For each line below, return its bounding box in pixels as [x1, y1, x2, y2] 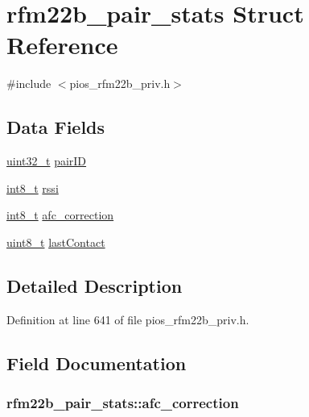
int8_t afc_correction [6, 206, 114, 223]
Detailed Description [6, 273, 183, 298]
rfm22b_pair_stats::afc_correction [6, 392, 239, 412]
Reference [6, 28, 118, 61]
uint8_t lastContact [6, 233, 105, 250]
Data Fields [6, 115, 105, 140]
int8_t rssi [6, 179, 59, 196]
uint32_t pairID [6, 152, 87, 169]
